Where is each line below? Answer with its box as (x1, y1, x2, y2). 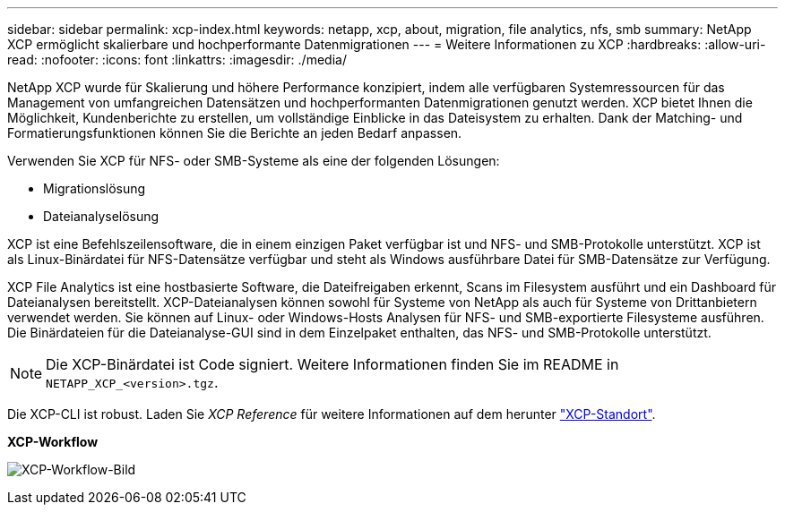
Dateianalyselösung (43, 209, 160, 224)
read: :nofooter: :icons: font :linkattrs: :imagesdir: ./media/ (7, 52, 347, 67)
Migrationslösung (43, 181, 146, 196)
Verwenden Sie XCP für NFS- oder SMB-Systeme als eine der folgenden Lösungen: (7, 153, 500, 168)
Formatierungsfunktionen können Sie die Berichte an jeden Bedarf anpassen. (7, 125, 462, 141)
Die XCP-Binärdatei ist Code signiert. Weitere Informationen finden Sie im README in (46, 355, 619, 373)
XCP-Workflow (7, 434, 99, 449)
